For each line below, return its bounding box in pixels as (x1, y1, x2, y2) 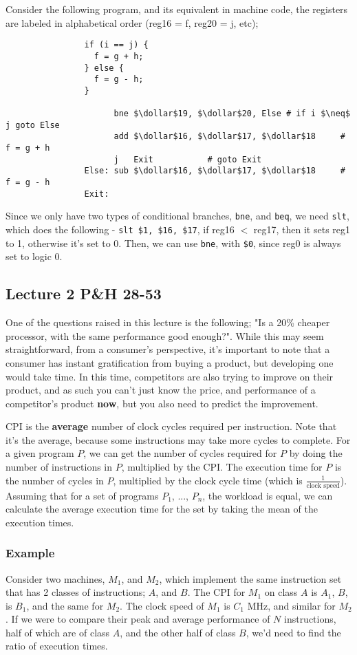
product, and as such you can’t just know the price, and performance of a (6, 383, 316, 397)
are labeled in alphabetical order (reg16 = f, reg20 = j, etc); (6, 15, 259, 30)
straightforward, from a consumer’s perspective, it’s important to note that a (6, 342, 330, 356)
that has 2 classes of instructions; (6, 585, 146, 599)
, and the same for (26, 598, 104, 612)
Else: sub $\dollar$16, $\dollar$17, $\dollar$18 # (84, 166, 345, 176)
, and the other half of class (120, 625, 236, 639)
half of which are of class (6, 625, 110, 639)
